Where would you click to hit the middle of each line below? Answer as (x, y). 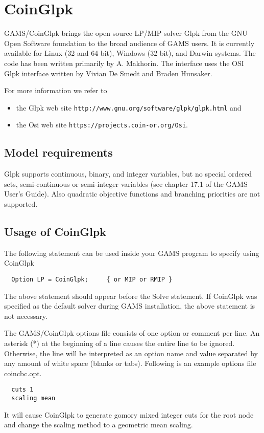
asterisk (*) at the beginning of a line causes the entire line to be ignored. (119, 343)
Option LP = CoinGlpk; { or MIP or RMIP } (92, 279)
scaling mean (33, 398)
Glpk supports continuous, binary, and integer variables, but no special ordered (128, 174)
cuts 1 (22, 390)
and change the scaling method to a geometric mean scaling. (99, 425)
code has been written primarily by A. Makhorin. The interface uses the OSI (124, 63)
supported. (21, 203)
